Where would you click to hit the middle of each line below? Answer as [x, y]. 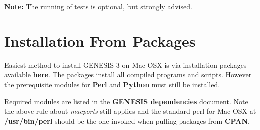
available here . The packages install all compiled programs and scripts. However [128, 75]
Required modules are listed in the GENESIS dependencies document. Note [126, 101]
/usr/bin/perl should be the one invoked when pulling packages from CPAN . [127, 121]
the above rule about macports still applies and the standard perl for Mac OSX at [130, 111]
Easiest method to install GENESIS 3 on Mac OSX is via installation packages [125, 65]
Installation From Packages [100, 41]
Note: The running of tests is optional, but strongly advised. [98, 6]
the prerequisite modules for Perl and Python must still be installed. [112, 84]
